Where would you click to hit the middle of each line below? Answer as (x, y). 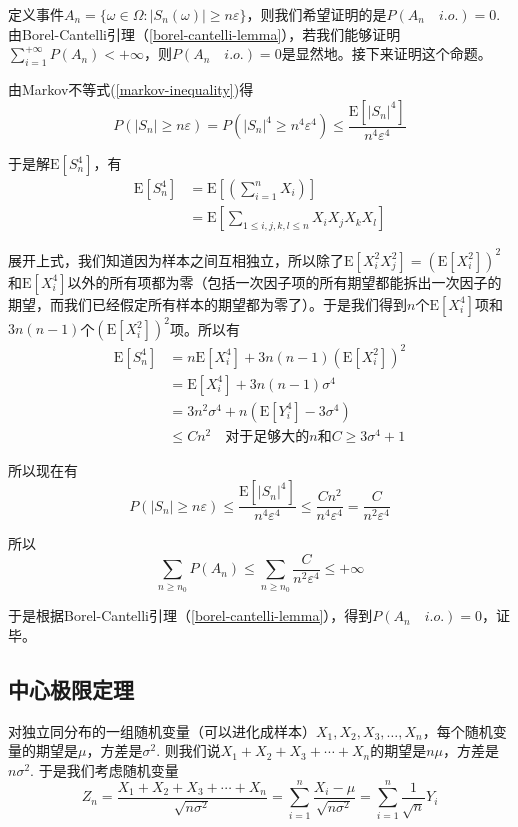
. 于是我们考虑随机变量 (104, 769)
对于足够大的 (267, 436)
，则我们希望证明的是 (316, 14)
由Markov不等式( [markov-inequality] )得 (131, 88)
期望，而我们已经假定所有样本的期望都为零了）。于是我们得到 (207, 303)
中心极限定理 (71, 688)
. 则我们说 (188, 750)
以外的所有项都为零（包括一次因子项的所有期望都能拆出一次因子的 (284, 281)
